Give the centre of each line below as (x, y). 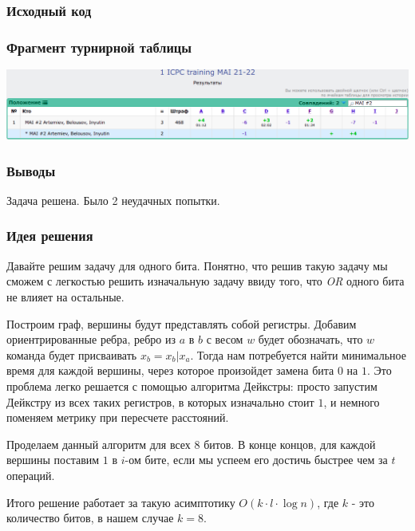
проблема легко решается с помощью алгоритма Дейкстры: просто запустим (192, 385)
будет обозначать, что (310, 339)
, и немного (352, 401)
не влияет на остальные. (65, 296)
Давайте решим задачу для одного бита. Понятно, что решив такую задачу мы (197, 265)
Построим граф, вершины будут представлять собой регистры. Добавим (182, 323)
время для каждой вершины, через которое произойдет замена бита (170, 370)
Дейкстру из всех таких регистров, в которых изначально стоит (160, 401)
